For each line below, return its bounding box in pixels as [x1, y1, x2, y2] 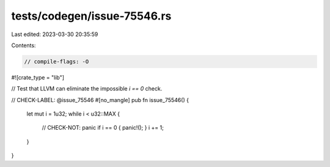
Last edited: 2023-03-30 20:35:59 [11, 31, 98, 38]
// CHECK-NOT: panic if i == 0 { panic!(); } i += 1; [42, 124, 164, 132]
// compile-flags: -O [24, 58, 89, 65]
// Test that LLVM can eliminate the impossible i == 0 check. [11, 85, 163, 92]
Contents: [11, 42, 36, 49]
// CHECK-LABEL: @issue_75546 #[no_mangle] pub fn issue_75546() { [11, 96, 189, 103]
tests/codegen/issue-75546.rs [11, 9, 172, 23]
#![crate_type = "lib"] [11, 73, 64, 81]
